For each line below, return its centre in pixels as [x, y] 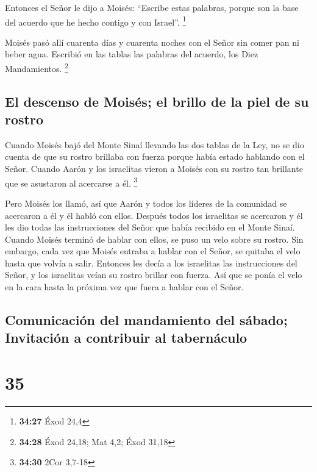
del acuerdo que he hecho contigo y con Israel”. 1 [96, 21]
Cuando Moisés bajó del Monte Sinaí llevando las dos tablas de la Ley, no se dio [155, 144]
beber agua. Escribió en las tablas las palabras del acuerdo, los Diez [132, 54]
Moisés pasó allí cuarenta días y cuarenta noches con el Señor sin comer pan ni [152, 42]
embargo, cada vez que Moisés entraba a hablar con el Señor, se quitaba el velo [153, 251]
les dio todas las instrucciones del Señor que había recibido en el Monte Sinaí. [150, 227]
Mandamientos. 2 [37, 67]
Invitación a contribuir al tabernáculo [126, 338]
